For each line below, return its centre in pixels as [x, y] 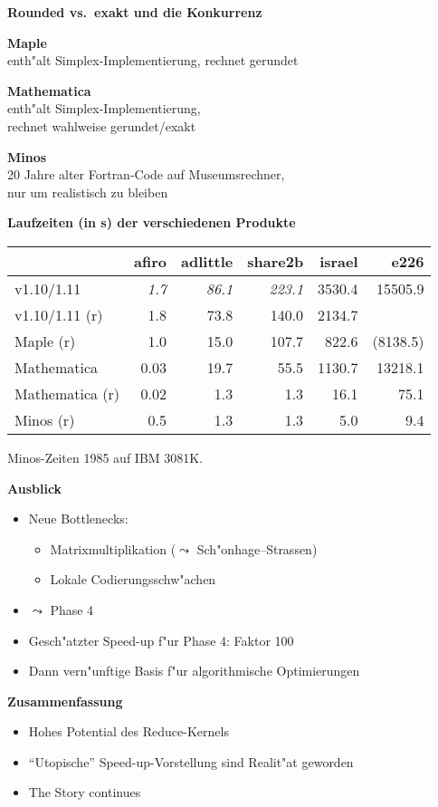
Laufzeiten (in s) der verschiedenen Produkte [152, 222]
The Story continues [85, 792]
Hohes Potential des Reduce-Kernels [129, 731]
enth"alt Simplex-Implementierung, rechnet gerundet [153, 60]
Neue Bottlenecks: [78, 519]
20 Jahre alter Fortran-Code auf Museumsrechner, [146, 174]
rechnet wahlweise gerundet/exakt [102, 125]
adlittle [207, 261]
